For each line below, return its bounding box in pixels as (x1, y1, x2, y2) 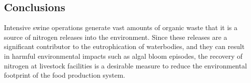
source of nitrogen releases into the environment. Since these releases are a (4, 32, 227, 42)
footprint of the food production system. (4, 70, 125, 80)
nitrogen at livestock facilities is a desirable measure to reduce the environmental (4, 60, 247, 70)
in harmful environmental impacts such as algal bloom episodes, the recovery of (4, 50, 243, 61)
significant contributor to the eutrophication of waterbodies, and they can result (4, 41, 245, 51)
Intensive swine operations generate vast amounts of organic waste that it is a (4, 22, 238, 33)
